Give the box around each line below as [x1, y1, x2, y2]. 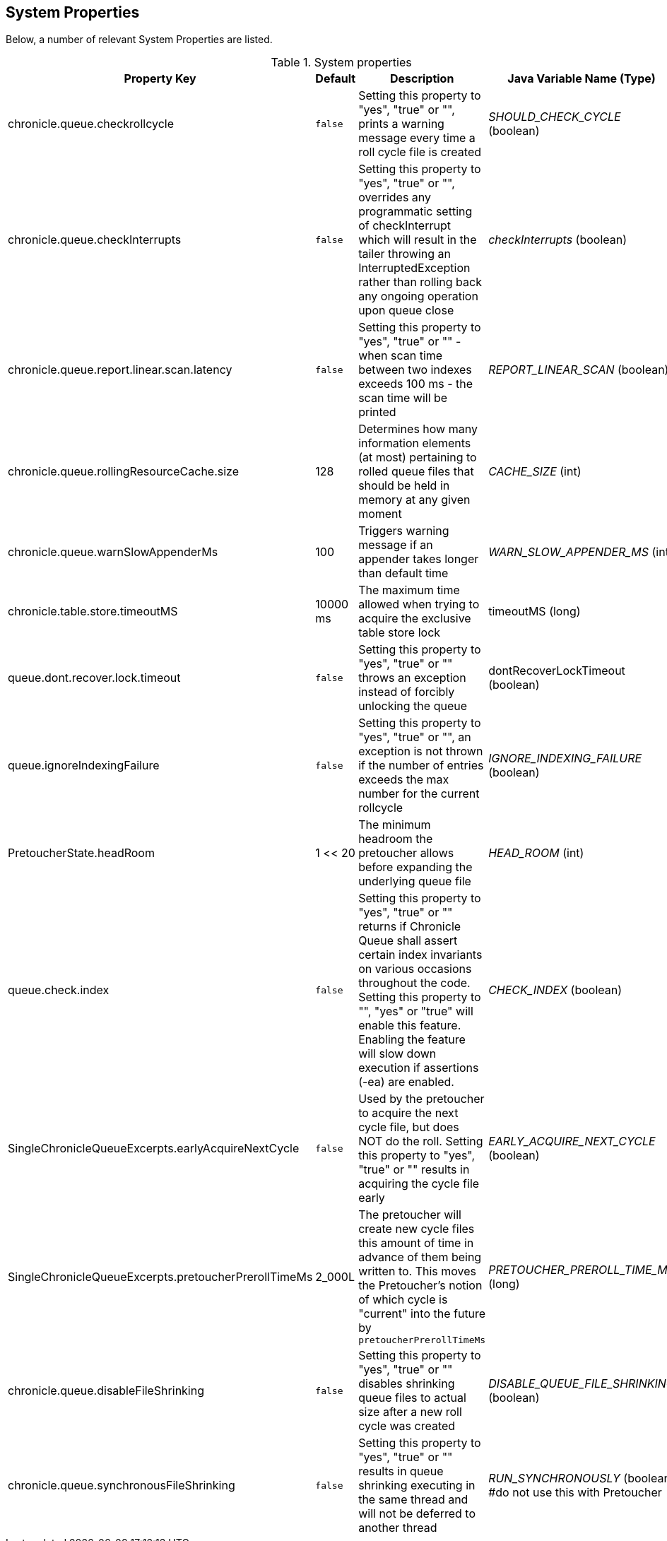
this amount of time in [358, 1236, 474, 1251]
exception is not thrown [358, 744, 483, 759]
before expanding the [358, 860, 473, 875]
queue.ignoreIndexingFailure [8, 758, 160, 773]
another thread [358, 1521, 437, 1535]
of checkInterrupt [358, 218, 451, 233]
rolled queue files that [358, 464, 474, 479]
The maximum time [358, 583, 460, 598]
